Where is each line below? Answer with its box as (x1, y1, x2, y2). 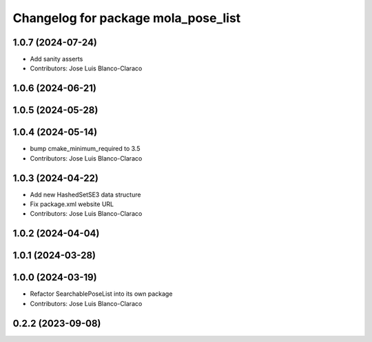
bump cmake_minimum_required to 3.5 (30, 145, 141, 153)
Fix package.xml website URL (30, 200, 114, 208)
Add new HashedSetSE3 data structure (30, 190, 141, 199)
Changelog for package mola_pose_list (12, 10, 241, 26)
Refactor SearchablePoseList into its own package (30, 290, 173, 298)
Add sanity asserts (30, 55, 83, 63)
